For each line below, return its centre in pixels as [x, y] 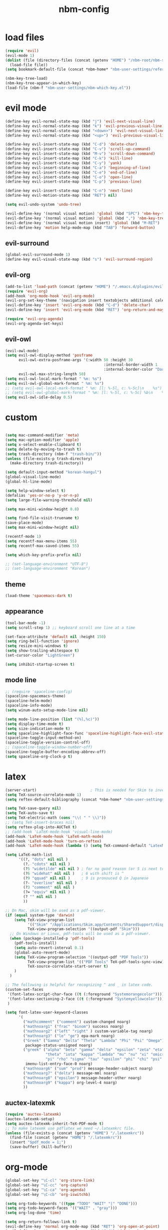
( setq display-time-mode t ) [34, 724]
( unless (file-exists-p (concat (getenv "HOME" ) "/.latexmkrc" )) [74, 1133]
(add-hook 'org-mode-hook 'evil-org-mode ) [50, 296]
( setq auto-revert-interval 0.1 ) [49, 948]
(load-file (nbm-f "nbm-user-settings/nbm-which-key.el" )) [68, 88]
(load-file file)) [29, 65]
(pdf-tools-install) [35, 943]
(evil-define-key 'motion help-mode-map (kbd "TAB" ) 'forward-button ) [80, 227]
